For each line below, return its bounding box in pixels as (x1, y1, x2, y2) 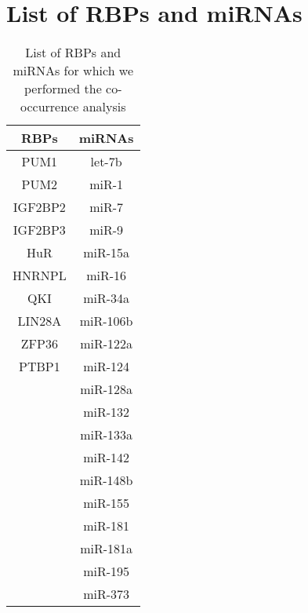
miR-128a (80, 380, 133, 399)
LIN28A (17, 312, 62, 330)
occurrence (20, 97, 79, 116)
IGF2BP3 (13, 221, 66, 239)
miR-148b (79, 471, 133, 490)
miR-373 (83, 585, 130, 604)
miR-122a (80, 334, 133, 353)
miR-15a (83, 243, 130, 262)
